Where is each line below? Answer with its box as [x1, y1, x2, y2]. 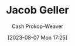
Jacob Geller [6, 3, 69, 17]
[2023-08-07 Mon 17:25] [7, 34, 68, 41]
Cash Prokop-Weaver [11, 23, 64, 30]
